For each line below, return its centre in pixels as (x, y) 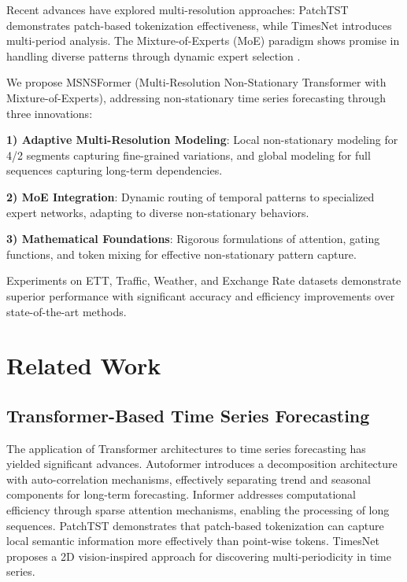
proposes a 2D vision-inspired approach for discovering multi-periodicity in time (199, 556)
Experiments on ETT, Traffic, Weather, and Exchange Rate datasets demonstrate (204, 280)
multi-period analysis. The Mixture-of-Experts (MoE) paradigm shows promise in (203, 41)
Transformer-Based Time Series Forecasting (188, 415)
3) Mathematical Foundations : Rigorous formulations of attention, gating (193, 239)
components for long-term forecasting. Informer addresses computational (181, 494)
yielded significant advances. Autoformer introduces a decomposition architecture (202, 464)
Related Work (84, 365)
